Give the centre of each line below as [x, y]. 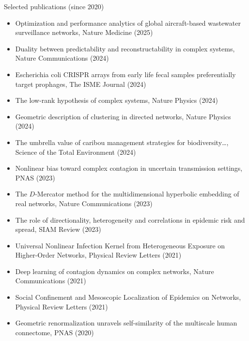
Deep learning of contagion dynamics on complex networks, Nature [115, 271]
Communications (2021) [51, 281]
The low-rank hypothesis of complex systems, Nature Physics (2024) [117, 100]
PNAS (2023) [35, 177]
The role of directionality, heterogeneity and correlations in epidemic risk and [130, 219]
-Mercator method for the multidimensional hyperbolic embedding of [137, 194]
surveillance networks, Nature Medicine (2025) [84, 32]
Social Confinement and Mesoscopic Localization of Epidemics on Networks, [128, 297]
